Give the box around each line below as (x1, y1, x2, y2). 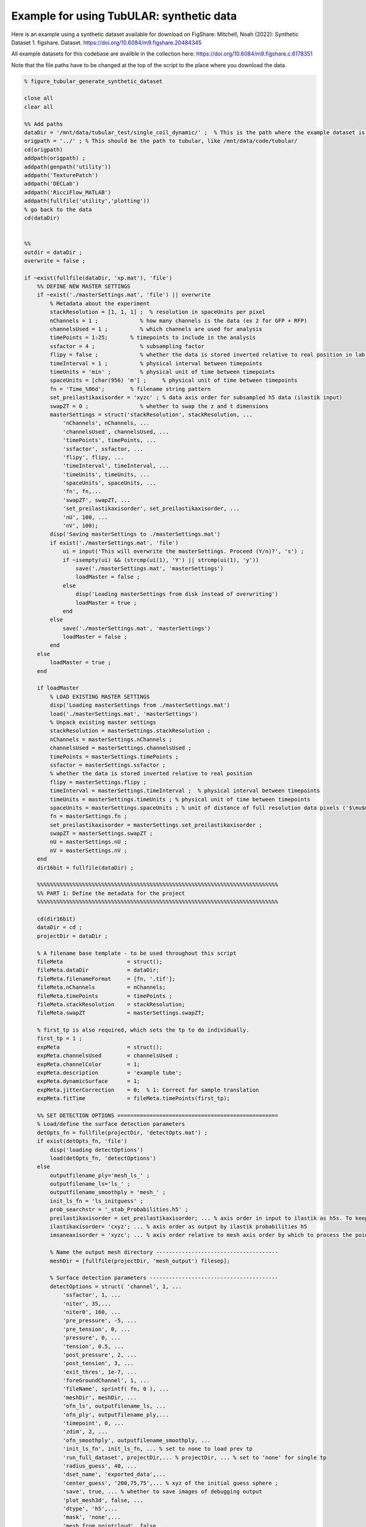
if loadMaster (37, 685, 79, 691)
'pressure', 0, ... (62, 1335, 121, 1341)
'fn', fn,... (62, 488, 102, 495)
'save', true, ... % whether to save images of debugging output (62, 1488, 262, 1495)
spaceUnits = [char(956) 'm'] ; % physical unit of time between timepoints (49, 377, 298, 384)
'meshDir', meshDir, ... (62, 1394, 137, 1401)
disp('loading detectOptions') (49, 1146, 143, 1153)
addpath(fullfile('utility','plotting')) (24, 197, 150, 205)
